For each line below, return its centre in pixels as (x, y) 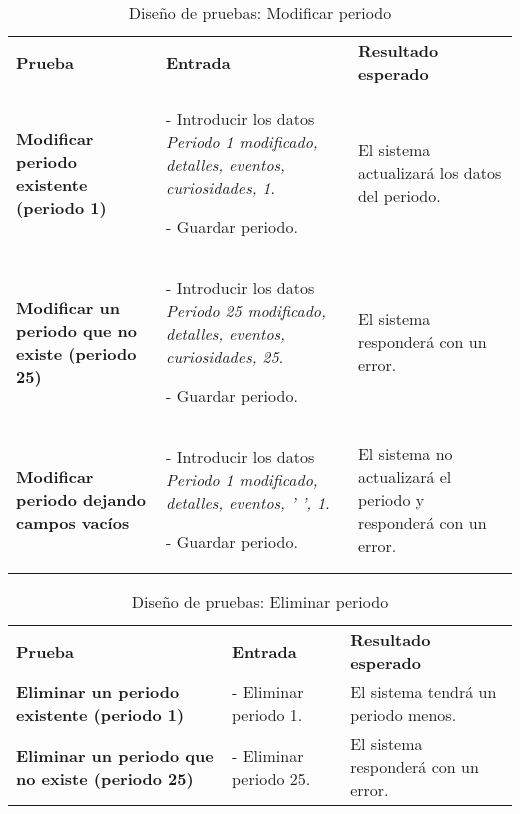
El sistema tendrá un (423, 691)
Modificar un (68, 307)
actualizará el (404, 476)
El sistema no (405, 453)
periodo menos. (403, 714)
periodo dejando (81, 499)
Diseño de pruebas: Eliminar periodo (260, 601)
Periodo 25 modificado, (246, 310)
